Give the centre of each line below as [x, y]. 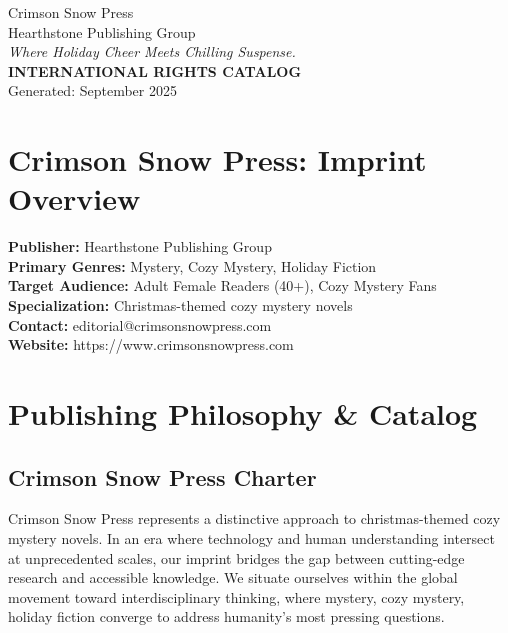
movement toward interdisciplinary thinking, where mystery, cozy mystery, [236, 596]
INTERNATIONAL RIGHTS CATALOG [155, 70]
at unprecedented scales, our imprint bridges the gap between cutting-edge [236, 557]
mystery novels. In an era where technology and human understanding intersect [252, 538]
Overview [74, 198]
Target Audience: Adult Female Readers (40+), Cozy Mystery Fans [222, 285]
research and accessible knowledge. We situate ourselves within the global [233, 577]
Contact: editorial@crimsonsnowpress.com [140, 324]
